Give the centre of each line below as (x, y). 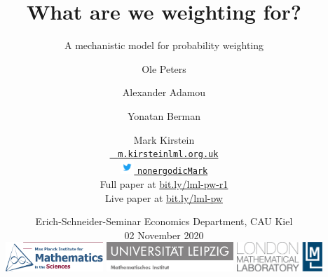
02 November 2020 (164, 235)
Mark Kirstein (164, 139)
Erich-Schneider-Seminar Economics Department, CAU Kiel (164, 221)
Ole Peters (164, 68)
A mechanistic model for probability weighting (164, 45)
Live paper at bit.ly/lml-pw (164, 197)
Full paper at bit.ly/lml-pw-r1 (164, 184)
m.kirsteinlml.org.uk (168, 155)
